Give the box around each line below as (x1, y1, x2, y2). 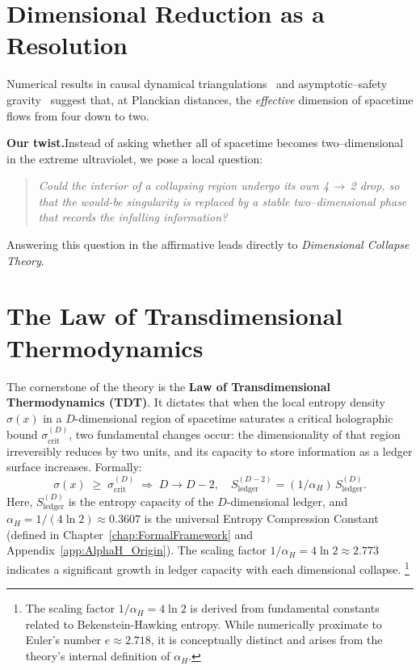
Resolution (6, 28, 128, 61)
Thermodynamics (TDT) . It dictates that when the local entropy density (6, 394, 385, 411)
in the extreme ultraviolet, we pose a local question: (6, 150, 263, 166)
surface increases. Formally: (6, 458, 142, 475)
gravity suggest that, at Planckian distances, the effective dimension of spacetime (6, 91, 414, 107)
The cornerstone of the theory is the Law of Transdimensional (6, 377, 331, 394)
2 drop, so (350, 177, 400, 194)
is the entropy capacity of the (68, 492, 214, 509)
